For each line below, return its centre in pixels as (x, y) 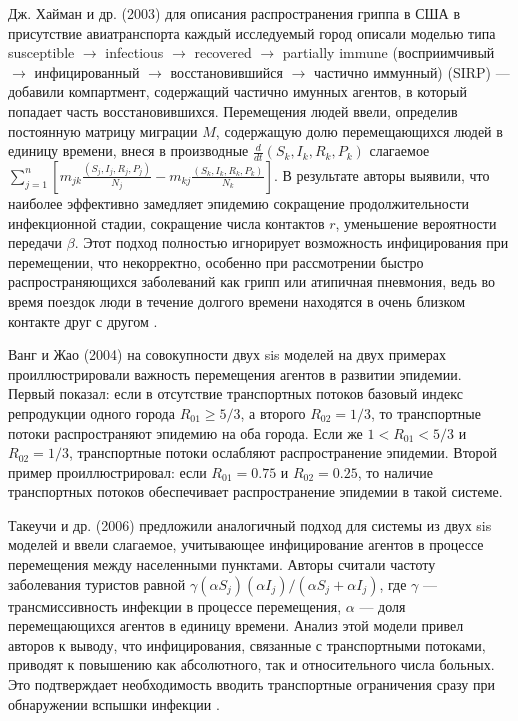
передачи (35, 242)
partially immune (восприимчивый (388, 52)
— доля (382, 605)
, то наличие (395, 471)
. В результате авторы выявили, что (381, 174)
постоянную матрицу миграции (103, 130)
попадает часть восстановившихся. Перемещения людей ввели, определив (233, 110)
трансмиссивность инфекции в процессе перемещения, (175, 605)
